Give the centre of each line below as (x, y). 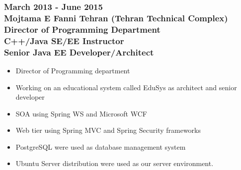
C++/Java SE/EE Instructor (64, 40)
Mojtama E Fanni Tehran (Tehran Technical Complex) (116, 18)
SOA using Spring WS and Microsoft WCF (81, 113)
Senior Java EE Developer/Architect (79, 52)
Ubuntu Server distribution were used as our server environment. (115, 163)
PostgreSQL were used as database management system (101, 146)
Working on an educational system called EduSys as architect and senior (126, 87)
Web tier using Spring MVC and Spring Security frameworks (108, 130)
